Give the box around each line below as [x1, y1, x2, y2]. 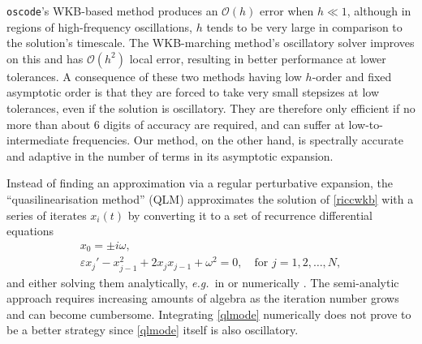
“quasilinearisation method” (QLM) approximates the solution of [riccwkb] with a [6, 191, 414, 207]
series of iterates [6, 206, 87, 223]
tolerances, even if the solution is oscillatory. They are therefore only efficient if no [6, 100, 416, 117]
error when [260, 2, 314, 19]
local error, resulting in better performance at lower [129, 49, 386, 67]
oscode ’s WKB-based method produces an [6, 2, 218, 19]
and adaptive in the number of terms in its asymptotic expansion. [6, 147, 334, 164]
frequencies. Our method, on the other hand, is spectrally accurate [72, 131, 403, 148]
